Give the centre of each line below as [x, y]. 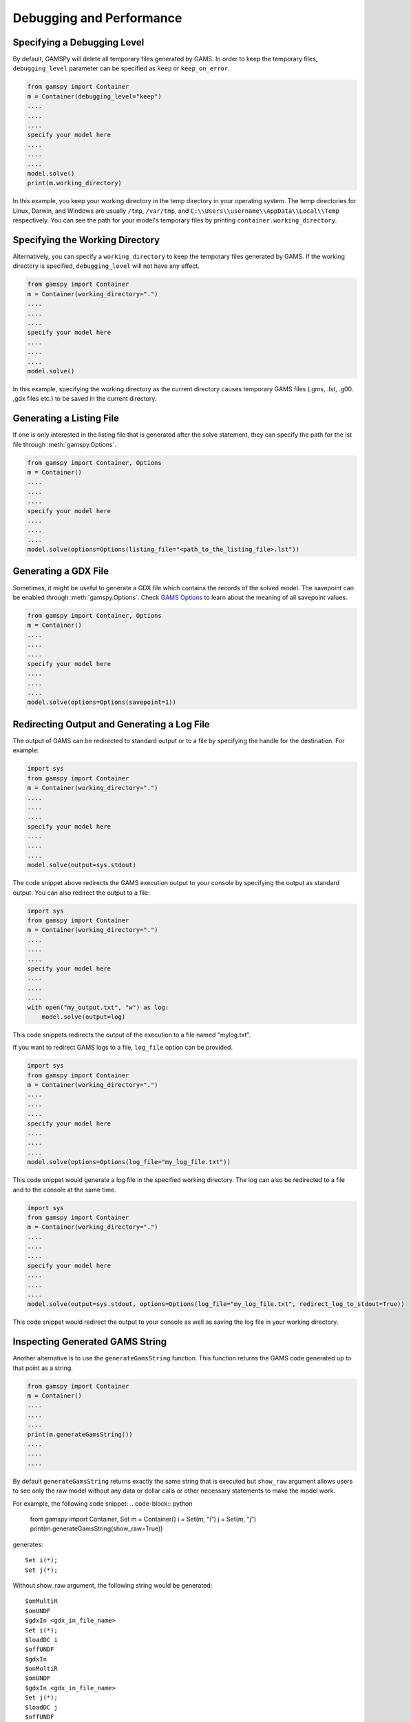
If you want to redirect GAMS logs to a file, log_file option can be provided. [123, 1048]
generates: [28, 1544]
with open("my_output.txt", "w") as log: [98, 1007]
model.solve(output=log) [84, 1017]
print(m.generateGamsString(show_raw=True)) [96, 1528]
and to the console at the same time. [64, 1190]
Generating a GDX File [61, 571]
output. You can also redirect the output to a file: [82, 893]
